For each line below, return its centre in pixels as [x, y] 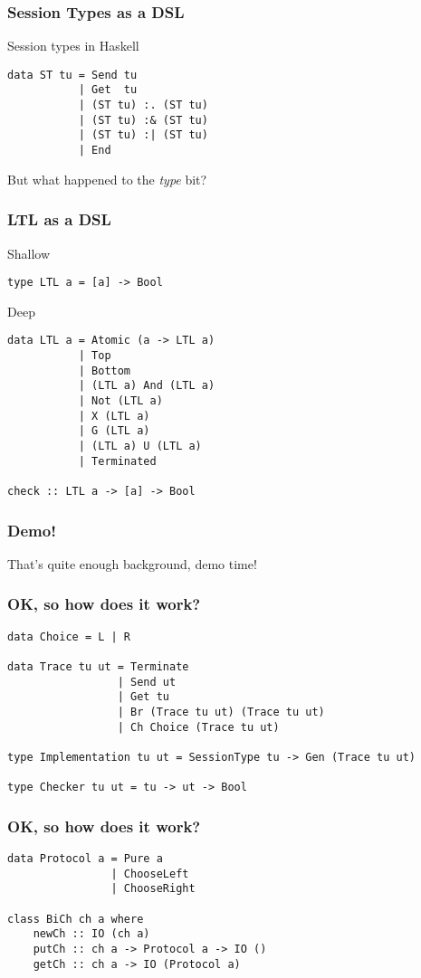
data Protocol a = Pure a [85, 859]
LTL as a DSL [59, 219]
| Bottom [105, 370]
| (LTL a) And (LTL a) [147, 386]
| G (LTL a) [114, 431]
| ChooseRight [153, 889]
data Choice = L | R [69, 636]
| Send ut [147, 682]
